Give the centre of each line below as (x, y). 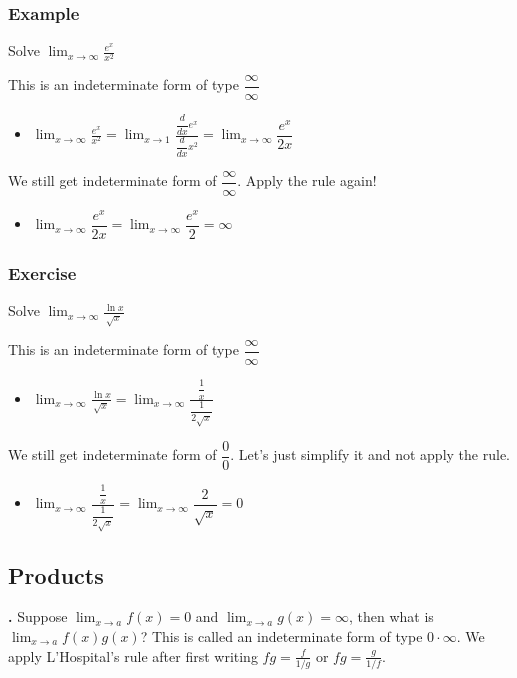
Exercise (42, 272)
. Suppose (38, 616)
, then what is (391, 616)
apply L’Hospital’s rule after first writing (133, 655)
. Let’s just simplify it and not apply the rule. (370, 454)
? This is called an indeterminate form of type (281, 635)
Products (56, 574)
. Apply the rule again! (307, 180)
